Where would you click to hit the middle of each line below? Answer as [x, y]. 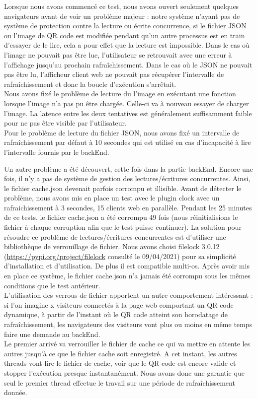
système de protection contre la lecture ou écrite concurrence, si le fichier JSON [125, 26]
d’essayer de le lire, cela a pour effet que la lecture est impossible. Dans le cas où [127, 45]
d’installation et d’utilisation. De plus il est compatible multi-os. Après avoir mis [127, 266]
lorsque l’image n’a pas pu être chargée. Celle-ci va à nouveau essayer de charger [127, 103]
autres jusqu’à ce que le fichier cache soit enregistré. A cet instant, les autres [121, 353]
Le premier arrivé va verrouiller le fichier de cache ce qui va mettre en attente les [127, 344]
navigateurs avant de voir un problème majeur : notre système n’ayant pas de [122, 16]
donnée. [16, 392]
